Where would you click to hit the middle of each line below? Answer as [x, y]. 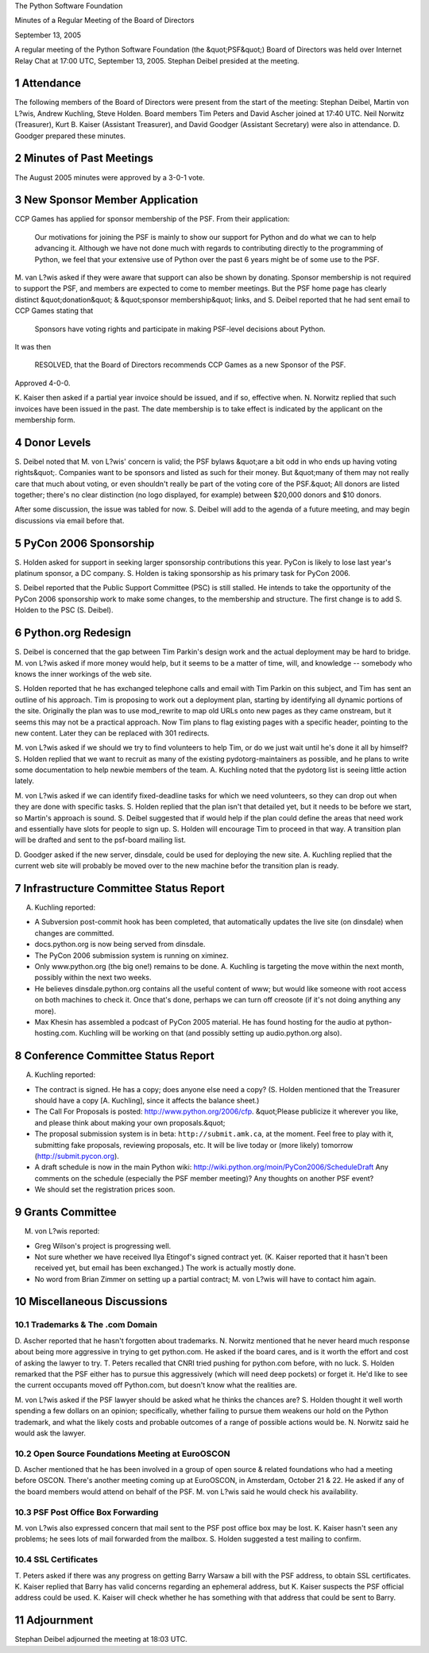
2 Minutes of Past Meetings [84, 158]
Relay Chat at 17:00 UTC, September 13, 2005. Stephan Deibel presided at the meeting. [157, 60]
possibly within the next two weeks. [93, 978]
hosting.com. [56, 1033]
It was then [33, 346]
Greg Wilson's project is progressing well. [103, 1246]
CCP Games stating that [54, 311]
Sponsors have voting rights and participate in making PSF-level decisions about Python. [180, 329]
